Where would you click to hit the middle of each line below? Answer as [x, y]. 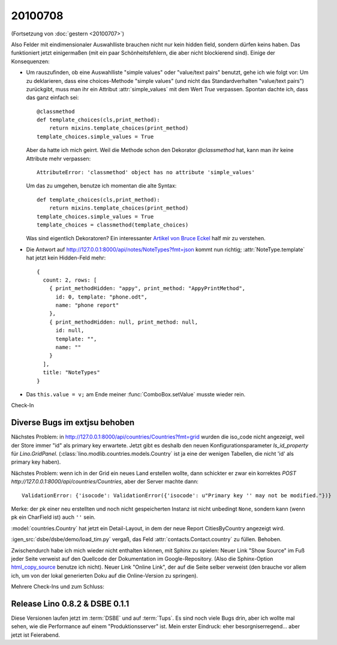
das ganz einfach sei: [52, 98]
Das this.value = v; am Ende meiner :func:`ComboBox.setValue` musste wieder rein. [136, 394]
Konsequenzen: [31, 61]
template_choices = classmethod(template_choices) [113, 225]
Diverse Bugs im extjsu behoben [73, 422]
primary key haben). [36, 462]
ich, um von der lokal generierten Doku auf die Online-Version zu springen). [104, 575]
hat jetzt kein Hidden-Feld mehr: [66, 258]
